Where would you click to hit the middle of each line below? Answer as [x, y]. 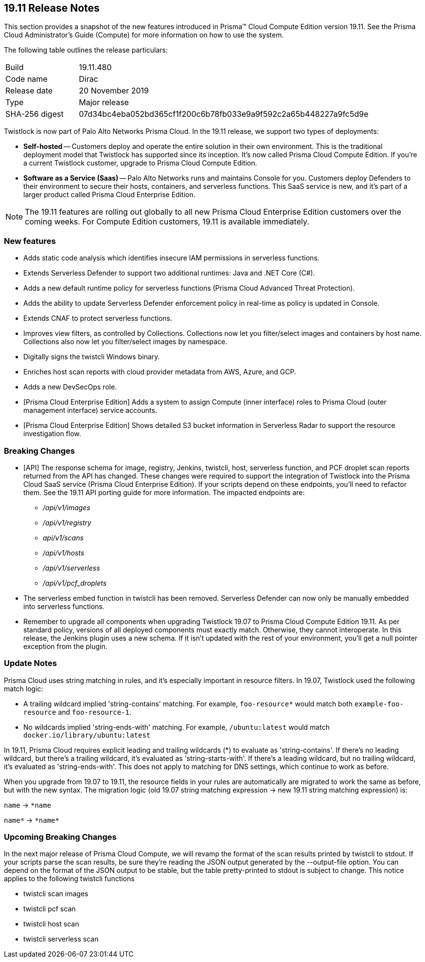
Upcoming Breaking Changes [60, 837]
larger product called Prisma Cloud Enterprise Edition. [109, 195]
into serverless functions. [64, 606]
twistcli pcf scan [50, 909]
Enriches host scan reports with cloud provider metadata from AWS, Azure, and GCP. [160, 372]
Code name [27, 79]
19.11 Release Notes [52, 8]
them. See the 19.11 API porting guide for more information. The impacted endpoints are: [164, 492]
